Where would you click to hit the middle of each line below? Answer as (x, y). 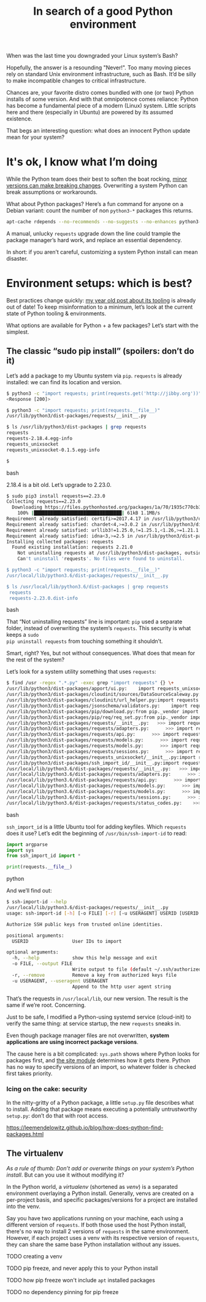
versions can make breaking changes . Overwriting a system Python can (97, 186)
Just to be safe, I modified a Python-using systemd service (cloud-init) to (99, 1017)
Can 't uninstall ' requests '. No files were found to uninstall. (101, 559)
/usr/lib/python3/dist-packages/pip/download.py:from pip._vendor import (103, 711)
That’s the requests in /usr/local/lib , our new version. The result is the (97, 998)
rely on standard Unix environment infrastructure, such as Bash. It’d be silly (101, 74)
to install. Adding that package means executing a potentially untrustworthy (102, 1109)
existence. (19, 119)
